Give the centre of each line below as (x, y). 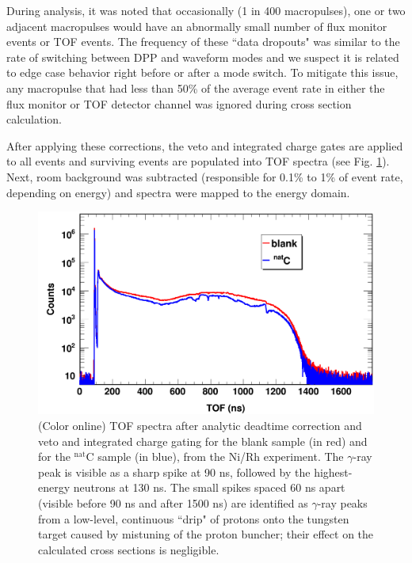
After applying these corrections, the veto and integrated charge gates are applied (205, 145)
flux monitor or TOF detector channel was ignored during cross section (179, 103)
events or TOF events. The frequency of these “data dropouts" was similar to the (203, 42)
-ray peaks (342, 502)
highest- (333, 472)
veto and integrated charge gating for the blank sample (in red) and (203, 441)
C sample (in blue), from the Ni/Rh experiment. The (215, 456)
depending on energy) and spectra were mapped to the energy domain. (178, 192)
